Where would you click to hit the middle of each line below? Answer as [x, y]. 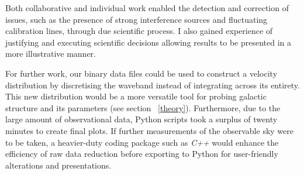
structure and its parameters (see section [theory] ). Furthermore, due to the [143, 107]
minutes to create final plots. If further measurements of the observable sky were [149, 130]
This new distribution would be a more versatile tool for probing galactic [136, 96]
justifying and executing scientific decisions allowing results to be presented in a [148, 42]
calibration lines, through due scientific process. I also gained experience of [139, 31]
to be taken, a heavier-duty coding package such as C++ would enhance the [142, 142]
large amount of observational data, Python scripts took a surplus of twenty [141, 119]
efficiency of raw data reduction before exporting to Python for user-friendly [142, 154]
